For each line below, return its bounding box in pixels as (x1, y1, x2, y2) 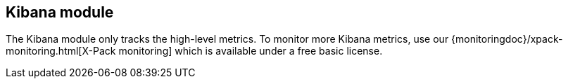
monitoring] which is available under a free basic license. (118, 45, 383, 57)
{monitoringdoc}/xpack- (451, 33, 563, 45)
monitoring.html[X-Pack (6, 45, 116, 57)
